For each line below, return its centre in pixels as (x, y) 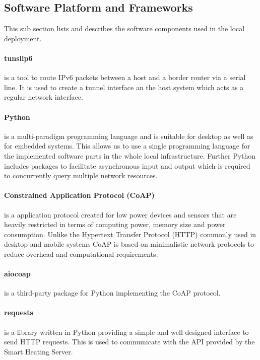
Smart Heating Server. (39, 351)
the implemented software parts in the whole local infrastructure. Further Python (130, 155)
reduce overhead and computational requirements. (81, 254)
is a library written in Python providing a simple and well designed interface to (126, 332)
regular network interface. (44, 97)
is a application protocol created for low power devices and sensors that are (120, 214)
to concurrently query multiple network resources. (81, 175)
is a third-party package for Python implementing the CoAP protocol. (112, 293)
